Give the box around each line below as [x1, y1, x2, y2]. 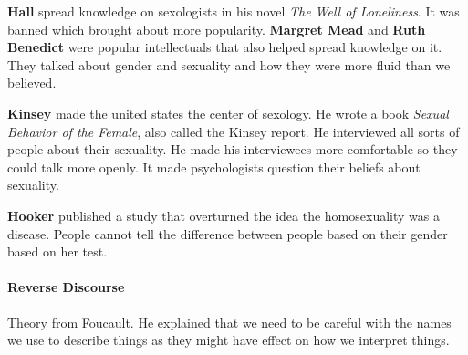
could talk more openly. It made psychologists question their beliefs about [7, 157, 421, 176]
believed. [7, 73, 57, 92]
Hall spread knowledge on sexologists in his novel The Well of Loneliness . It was [7, 2, 460, 20]
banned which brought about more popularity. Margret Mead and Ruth [7, 19, 426, 38]
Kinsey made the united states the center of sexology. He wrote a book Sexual [7, 103, 449, 122]
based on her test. [7, 242, 108, 261]
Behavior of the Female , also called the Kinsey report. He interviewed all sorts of [7, 121, 460, 141]
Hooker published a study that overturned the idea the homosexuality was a [7, 205, 440, 224]
